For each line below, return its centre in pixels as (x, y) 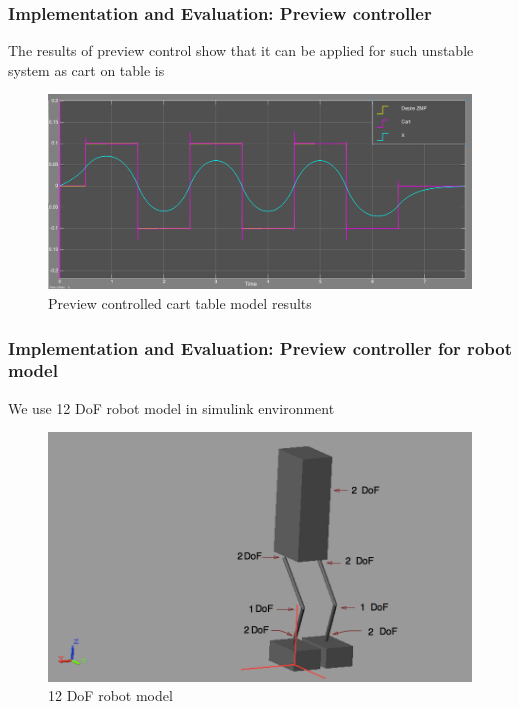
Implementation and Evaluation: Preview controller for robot (260, 347)
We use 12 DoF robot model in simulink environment (171, 407)
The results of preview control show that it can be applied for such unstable (241, 50)
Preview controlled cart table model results (180, 303)
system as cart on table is (86, 69)
